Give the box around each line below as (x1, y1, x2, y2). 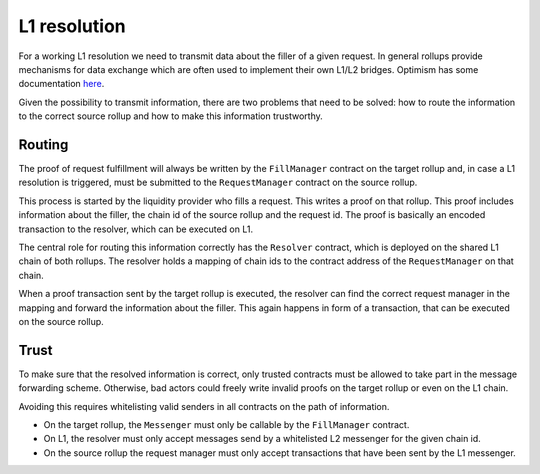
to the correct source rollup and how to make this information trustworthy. (18, 110, 324, 122)
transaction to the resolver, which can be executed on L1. (18, 223, 254, 235)
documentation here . (18, 78, 105, 90)
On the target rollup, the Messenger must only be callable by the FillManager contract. (43, 419, 410, 430)
